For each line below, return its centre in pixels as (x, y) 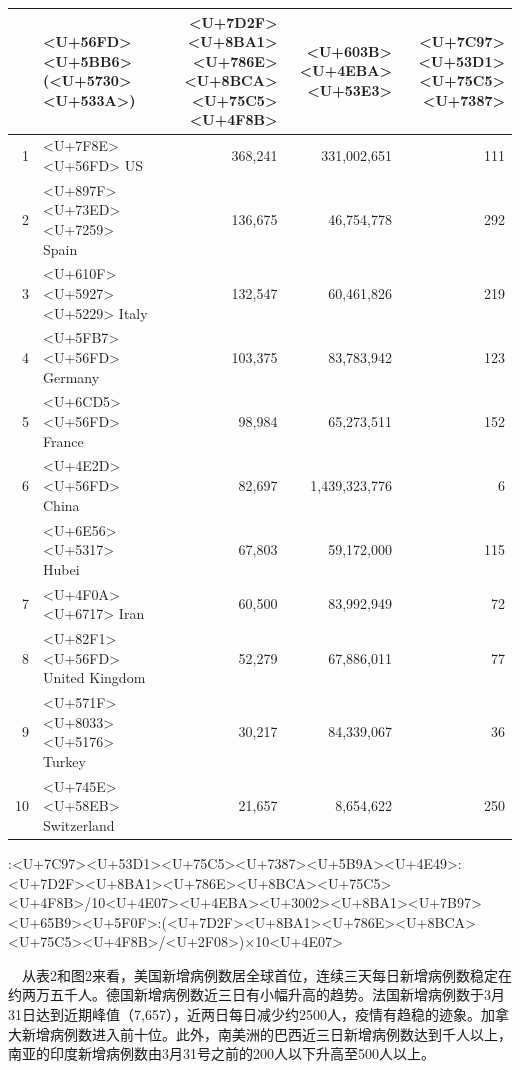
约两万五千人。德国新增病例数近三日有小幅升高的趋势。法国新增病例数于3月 (256, 994)
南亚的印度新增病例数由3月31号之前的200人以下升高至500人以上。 (221, 1053)
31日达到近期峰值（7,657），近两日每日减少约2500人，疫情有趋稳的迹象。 (244, 1014)
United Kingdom (94, 677)
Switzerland (79, 824)
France (63, 440)
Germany (71, 376)
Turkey (64, 760)
